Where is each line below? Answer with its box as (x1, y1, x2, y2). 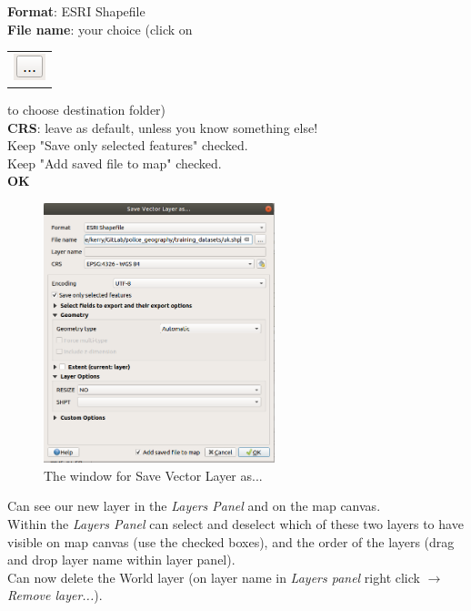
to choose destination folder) (7, 100, 166, 119)
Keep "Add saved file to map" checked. (7, 153, 222, 172)
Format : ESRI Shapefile (7, 2, 145, 20)
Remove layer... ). (7, 586, 103, 605)
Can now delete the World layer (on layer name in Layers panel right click (7, 567, 420, 586)
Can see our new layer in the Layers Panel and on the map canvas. (7, 496, 381, 515)
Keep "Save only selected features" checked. (7, 136, 248, 155)
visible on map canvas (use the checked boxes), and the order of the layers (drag (7, 532, 455, 551)
